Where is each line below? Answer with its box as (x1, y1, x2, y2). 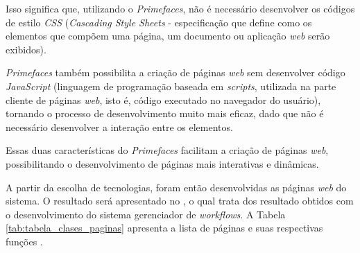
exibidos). (6, 42, 46, 56)
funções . (6, 234, 43, 248)
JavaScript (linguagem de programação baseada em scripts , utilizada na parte (6, 78, 336, 93)
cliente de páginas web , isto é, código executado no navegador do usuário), (6, 92, 321, 107)
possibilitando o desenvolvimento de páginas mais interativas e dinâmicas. (6, 156, 319, 171)
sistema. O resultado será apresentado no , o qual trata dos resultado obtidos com (6, 193, 354, 208)
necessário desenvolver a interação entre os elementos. (6, 119, 233, 134)
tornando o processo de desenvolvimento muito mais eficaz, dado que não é (6, 106, 324, 121)
